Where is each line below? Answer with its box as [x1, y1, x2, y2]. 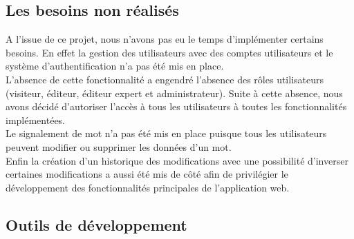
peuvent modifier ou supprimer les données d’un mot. [6, 139, 232, 154]
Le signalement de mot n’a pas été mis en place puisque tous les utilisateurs [6, 126, 327, 141]
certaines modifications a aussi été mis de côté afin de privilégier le [6, 167, 288, 181]
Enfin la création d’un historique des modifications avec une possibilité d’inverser [6, 153, 348, 167]
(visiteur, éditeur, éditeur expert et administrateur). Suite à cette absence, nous [6, 85, 343, 100]
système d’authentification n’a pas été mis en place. [6, 59, 224, 73]
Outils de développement [6, 214, 187, 235]
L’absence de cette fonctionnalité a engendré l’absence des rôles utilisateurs [6, 72, 324, 86]
